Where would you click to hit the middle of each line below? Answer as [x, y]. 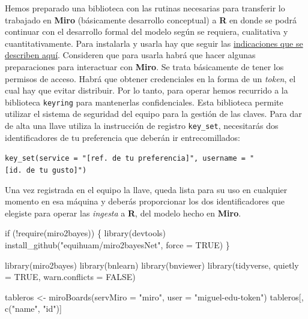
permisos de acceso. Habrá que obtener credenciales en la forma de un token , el [150, 78]
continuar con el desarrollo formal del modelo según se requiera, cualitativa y [146, 31]
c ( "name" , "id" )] [33, 309]
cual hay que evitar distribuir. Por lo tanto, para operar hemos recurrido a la [146, 90]
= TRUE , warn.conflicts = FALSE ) [70, 277]
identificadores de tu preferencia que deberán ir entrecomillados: [123, 137]
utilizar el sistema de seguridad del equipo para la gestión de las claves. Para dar [153, 114]
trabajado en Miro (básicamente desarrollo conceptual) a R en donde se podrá [151, 19]
